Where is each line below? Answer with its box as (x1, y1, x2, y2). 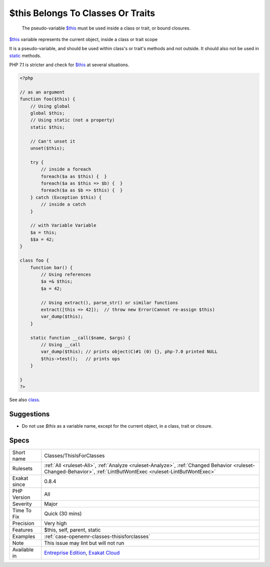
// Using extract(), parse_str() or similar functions (40, 300, 178, 305)
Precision (12, 520, 34, 527)
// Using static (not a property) (30, 117, 115, 123)
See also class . (9, 397, 40, 403)
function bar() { (30, 265, 73, 270)
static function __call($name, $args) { (30, 335, 131, 340)
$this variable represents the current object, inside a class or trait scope (9, 36, 157, 42)
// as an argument (19, 89, 65, 95)
